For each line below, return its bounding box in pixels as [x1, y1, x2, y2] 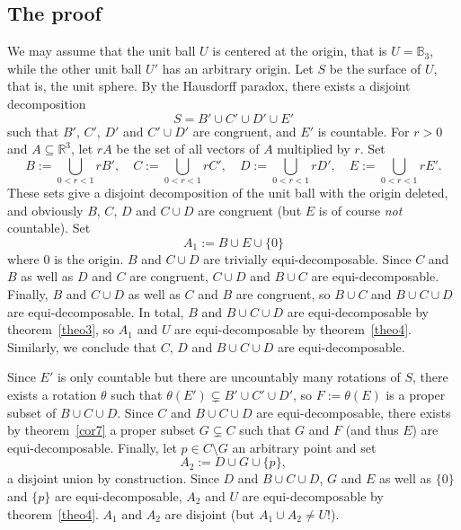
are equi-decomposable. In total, [7, 302, 184, 321]
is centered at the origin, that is [212, 41, 387, 60]
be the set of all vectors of [116, 139, 260, 158]
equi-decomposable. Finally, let [7, 437, 177, 456]
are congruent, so [235, 285, 331, 304]
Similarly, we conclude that [7, 337, 157, 356]
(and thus [345, 420, 399, 439]
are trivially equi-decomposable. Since [203, 249, 412, 268]
